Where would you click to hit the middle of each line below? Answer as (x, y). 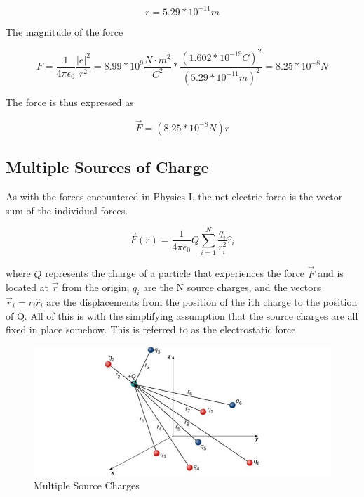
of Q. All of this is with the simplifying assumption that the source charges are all (182, 315)
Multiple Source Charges (87, 485)
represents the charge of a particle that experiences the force (175, 273)
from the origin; (96, 287)
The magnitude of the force (65, 31)
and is (331, 273)
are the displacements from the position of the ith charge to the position (202, 301)
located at (27, 287)
